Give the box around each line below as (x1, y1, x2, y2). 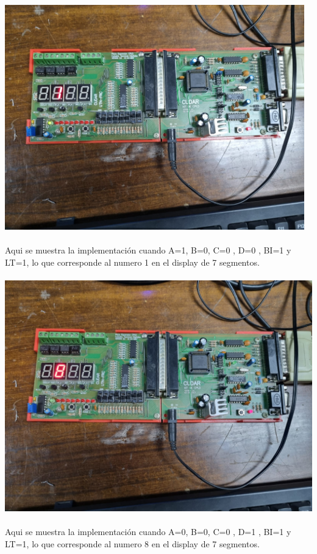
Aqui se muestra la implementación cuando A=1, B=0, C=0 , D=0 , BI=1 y (5, 244, 291, 257)
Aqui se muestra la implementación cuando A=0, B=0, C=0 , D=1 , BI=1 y (5, 525, 291, 538)
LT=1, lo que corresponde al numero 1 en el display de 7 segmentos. (5, 255, 260, 268)
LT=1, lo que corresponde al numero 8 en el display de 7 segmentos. (5, 537, 260, 550)
